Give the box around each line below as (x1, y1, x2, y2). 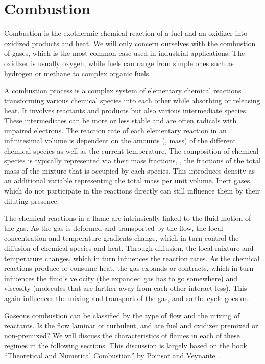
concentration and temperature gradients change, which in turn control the (4, 232, 239, 243)
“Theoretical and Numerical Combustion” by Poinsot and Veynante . (4, 350, 221, 360)
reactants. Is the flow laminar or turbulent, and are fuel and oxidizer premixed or (4, 320, 258, 331)
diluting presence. (4, 195, 59, 206)
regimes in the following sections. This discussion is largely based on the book (4, 340, 247, 351)
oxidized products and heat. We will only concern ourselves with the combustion (4, 37, 256, 48)
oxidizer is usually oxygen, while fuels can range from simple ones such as (4, 57, 234, 68)
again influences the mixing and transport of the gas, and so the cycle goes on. (4, 292, 250, 303)
